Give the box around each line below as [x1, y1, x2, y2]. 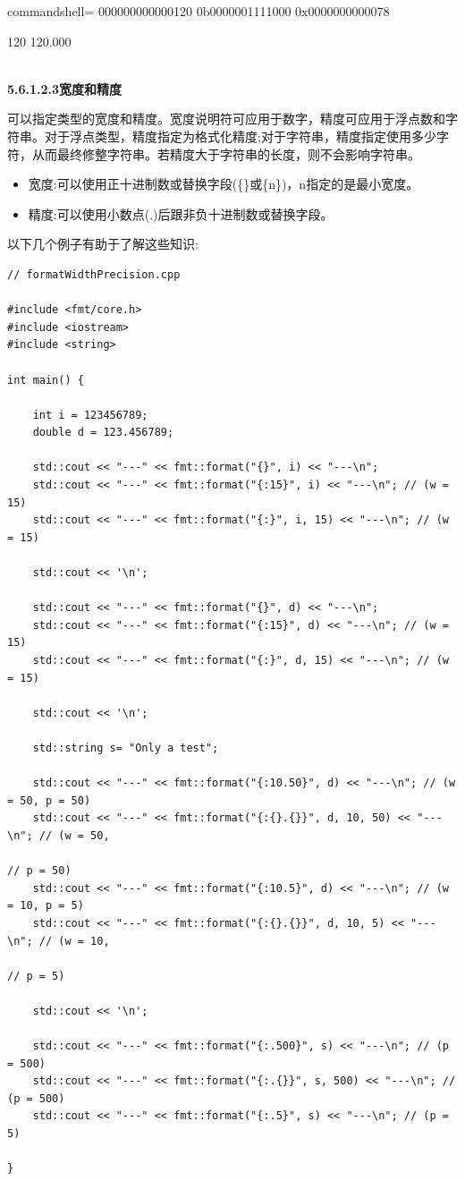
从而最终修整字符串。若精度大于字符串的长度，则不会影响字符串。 [31, 144, 420, 163]
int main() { [7, 373, 84, 387]
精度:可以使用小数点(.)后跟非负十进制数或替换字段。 [28, 204, 334, 223]
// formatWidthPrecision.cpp [7, 268, 181, 281]
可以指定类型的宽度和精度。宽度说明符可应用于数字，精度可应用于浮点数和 [7, 109, 445, 128]
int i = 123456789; [32, 408, 148, 421]
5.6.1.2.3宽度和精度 [7, 79, 123, 98]
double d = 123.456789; [32, 426, 174, 439]
